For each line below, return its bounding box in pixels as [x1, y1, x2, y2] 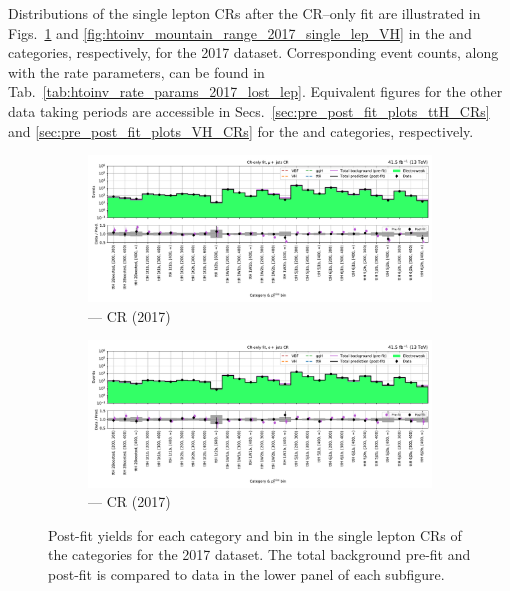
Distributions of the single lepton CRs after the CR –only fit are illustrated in [8, 3, 481, 23]
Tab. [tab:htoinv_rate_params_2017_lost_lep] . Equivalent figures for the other [8, 81, 503, 102]
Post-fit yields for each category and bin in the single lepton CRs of [48, 524, 462, 545]
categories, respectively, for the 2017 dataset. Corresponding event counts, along [8, 42, 499, 63]
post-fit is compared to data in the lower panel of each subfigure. [48, 564, 445, 584]
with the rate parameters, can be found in [8, 61, 265, 82]
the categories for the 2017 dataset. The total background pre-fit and [48, 544, 471, 565]
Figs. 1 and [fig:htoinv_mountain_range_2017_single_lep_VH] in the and [8, 22, 472, 43]
